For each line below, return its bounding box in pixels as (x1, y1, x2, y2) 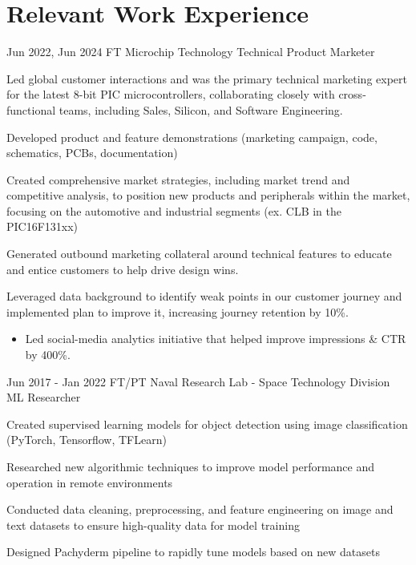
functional (6, 101, 56, 118)
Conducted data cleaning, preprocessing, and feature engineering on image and (6, 501, 394, 518)
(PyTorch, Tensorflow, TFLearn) (6, 431, 167, 448)
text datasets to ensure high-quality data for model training (6, 516, 300, 533)
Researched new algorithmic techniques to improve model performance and (6, 458, 375, 474)
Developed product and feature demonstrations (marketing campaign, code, (6, 128, 378, 145)
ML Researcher (6, 389, 81, 406)
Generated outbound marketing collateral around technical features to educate (6, 245, 392, 262)
